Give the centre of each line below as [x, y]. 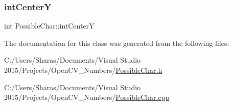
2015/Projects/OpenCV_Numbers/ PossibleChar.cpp [87, 97]
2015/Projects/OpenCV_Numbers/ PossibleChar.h [83, 70]
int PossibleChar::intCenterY [49, 26]
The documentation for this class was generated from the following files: [117, 43]
